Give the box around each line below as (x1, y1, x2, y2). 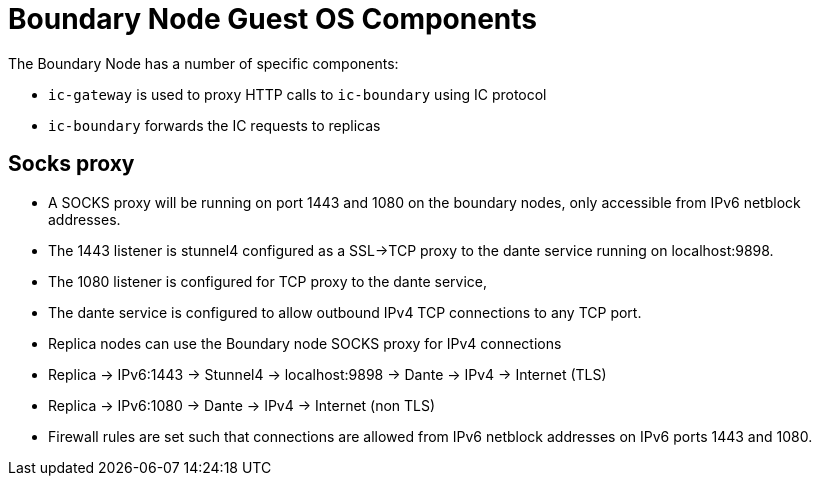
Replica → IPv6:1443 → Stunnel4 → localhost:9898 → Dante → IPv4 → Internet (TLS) (48, 365, 607, 383)
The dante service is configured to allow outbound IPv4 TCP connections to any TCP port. (48, 303, 642, 321)
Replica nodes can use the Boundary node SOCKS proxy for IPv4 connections (48, 334, 562, 352)
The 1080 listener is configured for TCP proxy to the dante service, (48, 272, 488, 290)
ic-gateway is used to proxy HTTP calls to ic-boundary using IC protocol (48, 85, 547, 103)
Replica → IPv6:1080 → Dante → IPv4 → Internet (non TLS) (48, 396, 436, 414)
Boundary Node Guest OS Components (8, 2, 538, 36)
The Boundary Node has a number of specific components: (8, 54, 399, 72)
